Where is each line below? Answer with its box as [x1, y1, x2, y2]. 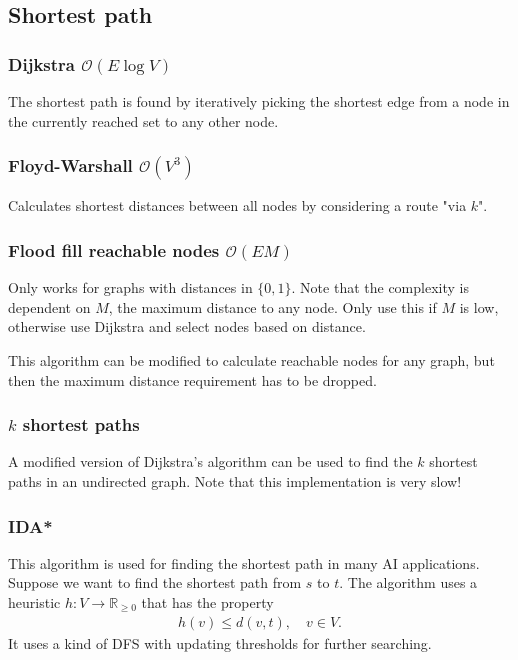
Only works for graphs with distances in [8, 277, 253, 298]
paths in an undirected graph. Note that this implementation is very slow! [8, 471, 462, 491]
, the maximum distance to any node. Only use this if [108, 296, 437, 317]
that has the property [141, 592, 274, 612]
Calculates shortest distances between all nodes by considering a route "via [8, 195, 467, 216]
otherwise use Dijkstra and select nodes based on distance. [8, 316, 366, 337]
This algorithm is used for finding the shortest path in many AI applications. [8, 552, 480, 573]
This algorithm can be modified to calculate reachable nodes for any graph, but [8, 350, 495, 370]
